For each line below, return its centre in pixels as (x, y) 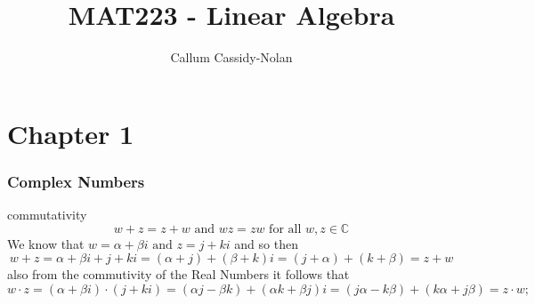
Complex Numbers (76, 181)
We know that (46, 243)
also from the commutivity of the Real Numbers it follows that (178, 274)
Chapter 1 (71, 133)
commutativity (47, 215)
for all (285, 229)
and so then (266, 243)
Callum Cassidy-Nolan (231, 57)
